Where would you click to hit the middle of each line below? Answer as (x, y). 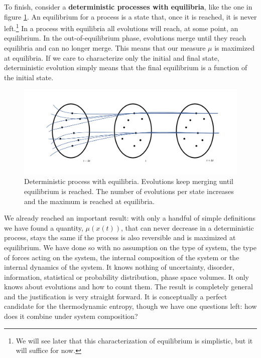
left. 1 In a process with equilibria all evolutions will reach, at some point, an (121, 27)
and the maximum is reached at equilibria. (89, 201)
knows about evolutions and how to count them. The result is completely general (128, 287)
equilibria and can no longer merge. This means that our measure (105, 48)
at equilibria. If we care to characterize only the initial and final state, (112, 57)
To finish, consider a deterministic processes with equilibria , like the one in (128, 7)
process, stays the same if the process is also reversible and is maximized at (120, 237)
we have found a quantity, (44, 227)
